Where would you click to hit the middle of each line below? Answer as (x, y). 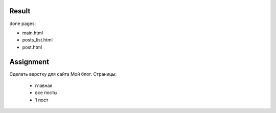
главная (44, 85)
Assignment (29, 62)
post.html (32, 47)
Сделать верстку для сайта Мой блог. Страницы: (63, 74)
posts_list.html (38, 40)
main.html (33, 33)
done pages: (23, 24)
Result (20, 11)
